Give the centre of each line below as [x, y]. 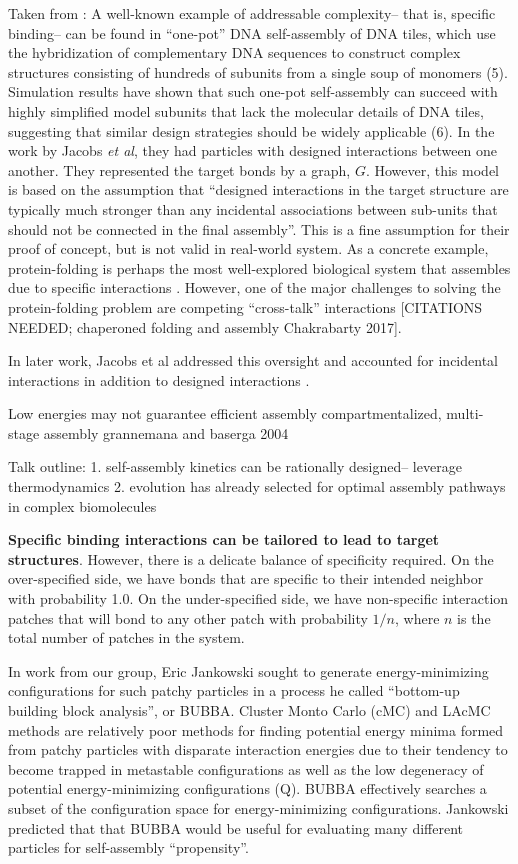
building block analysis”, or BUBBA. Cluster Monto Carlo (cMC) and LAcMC [249, 710]
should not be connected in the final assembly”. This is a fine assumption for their [259, 228]
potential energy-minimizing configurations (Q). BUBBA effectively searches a [247, 788]
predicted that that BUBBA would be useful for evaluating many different [236, 827]
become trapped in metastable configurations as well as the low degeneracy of [246, 768]
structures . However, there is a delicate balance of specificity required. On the [251, 558]
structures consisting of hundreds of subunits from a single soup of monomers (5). [258, 71]
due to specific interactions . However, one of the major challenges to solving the [254, 287]
